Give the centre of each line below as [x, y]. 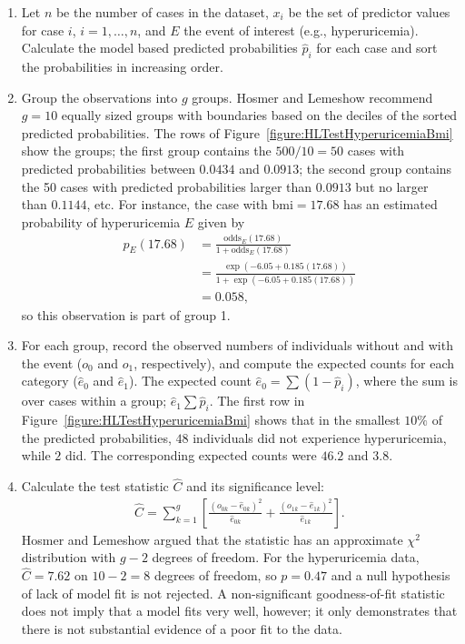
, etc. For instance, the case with [177, 204]
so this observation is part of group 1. [126, 314]
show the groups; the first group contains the [146, 151]
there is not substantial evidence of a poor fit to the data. [182, 629]
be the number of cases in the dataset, [162, 12]
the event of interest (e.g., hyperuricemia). [301, 30]
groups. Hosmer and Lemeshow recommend [312, 97]
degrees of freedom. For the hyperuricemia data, [286, 557]
